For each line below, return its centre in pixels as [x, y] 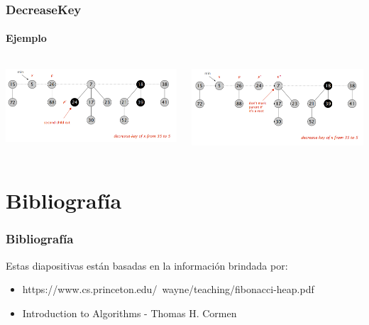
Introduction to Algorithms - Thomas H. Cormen [130, 313]
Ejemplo [26, 38]
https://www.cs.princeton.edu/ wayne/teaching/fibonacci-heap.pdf [168, 289]
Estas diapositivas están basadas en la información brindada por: [147, 265]
